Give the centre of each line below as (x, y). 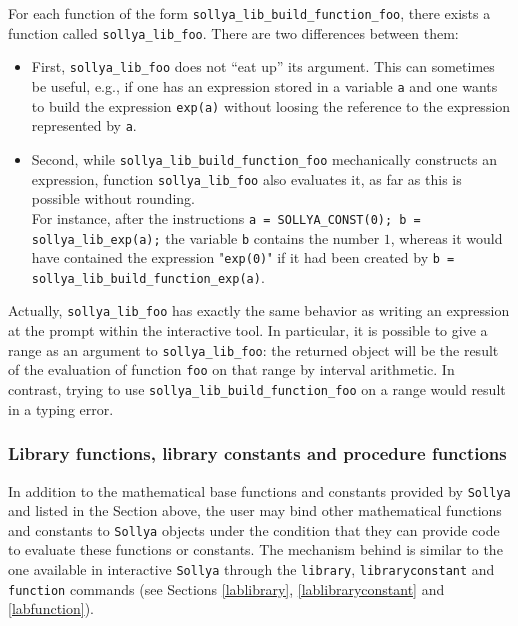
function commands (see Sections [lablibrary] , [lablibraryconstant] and (226, 588)
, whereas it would (446, 237)
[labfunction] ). (51, 608)
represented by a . (84, 125)
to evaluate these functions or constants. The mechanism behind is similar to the (255, 549)
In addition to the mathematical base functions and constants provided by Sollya (259, 490)
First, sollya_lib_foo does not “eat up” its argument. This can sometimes (263, 66)
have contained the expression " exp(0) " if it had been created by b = (243, 257)
